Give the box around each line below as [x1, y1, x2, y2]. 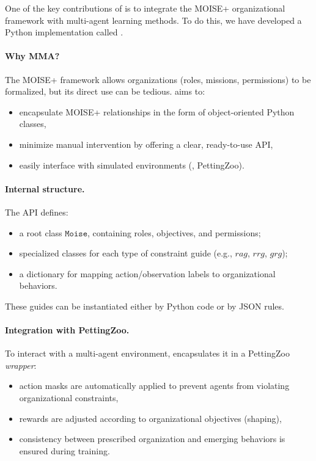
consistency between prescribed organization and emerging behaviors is [19, 432, 285, 445]
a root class [19, 226, 62, 239]
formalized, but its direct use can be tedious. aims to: [5, 85, 205, 98]
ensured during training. [19, 444, 110, 457]
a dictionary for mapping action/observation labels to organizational [19, 267, 276, 280]
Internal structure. [5, 182, 85, 195]
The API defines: [5, 205, 68, 218]
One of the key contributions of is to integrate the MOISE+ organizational [5, 2, 285, 14]
